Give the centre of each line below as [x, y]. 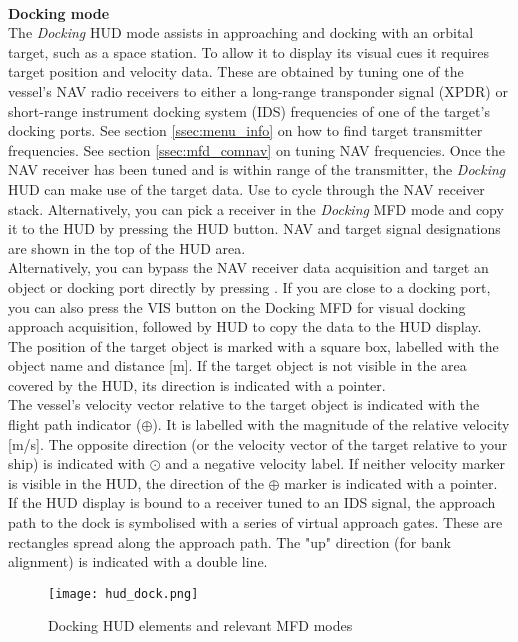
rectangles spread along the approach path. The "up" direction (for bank [229, 541]
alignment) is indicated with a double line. [138, 561]
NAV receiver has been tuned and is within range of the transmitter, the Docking [257, 169]
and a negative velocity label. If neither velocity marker [335, 463]
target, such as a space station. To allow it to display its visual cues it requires [249, 51]
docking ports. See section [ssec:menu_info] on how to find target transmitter [245, 130]
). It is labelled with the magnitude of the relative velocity [331, 424]
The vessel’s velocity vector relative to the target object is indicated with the [244, 404]
